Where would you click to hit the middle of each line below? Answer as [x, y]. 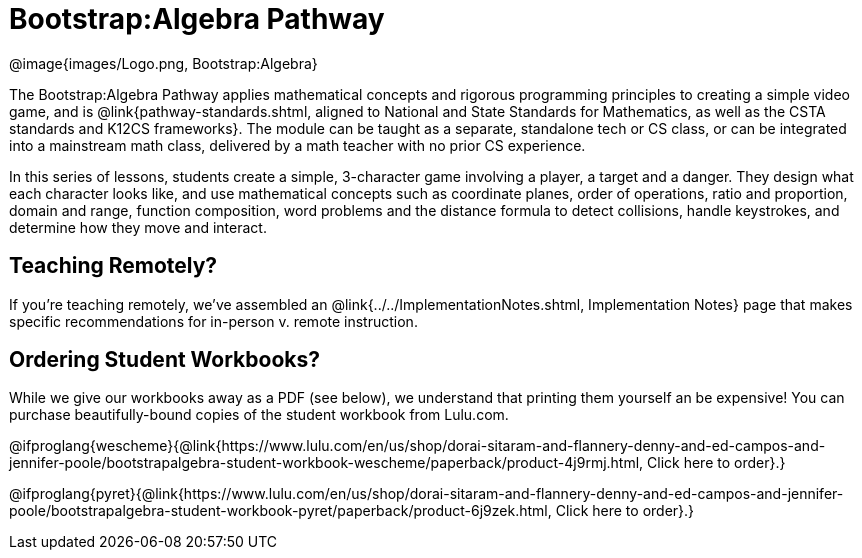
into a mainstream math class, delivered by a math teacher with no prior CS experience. [297, 145]
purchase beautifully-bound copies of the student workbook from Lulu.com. [259, 415]
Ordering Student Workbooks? [164, 360]
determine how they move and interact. [138, 227]
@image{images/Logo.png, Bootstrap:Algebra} [163, 63]
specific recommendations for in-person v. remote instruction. [213, 321]
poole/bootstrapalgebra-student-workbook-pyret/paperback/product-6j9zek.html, [280, 511]
